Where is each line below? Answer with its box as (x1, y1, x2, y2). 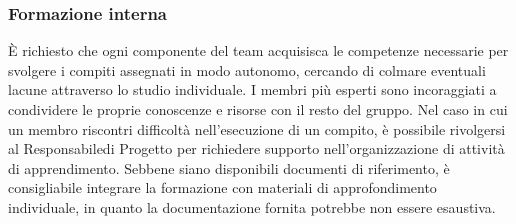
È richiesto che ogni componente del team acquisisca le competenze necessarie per (8, 40, 509, 61)
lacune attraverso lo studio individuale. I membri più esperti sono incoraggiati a (8, 79, 497, 100)
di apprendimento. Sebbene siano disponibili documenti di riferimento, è (8, 157, 450, 178)
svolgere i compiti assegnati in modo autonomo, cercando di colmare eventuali (8, 59, 486, 80)
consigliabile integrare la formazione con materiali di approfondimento (8, 177, 437, 198)
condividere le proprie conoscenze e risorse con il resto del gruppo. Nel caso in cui (8, 99, 508, 119)
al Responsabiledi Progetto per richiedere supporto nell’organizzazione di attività (8, 138, 505, 159)
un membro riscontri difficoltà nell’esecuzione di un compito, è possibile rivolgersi (8, 118, 506, 139)
